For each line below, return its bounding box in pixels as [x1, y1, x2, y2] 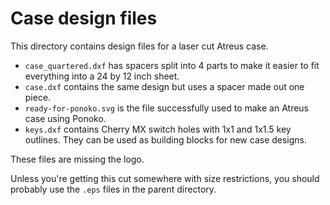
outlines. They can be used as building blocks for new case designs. [24, 133, 308, 146]
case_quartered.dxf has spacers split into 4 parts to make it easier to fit [24, 59, 320, 71]
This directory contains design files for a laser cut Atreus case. [10, 40, 269, 52]
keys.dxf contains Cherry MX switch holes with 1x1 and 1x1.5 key [24, 123, 292, 135]
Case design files [10, 7, 158, 30]
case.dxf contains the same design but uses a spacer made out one [24, 80, 305, 92]
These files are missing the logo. [10, 153, 145, 165]
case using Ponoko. [24, 112, 107, 124]
